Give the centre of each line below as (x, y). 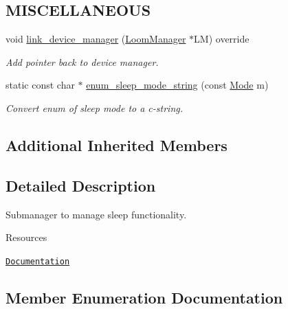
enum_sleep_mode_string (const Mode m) (177, 85)
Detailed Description (81, 185)
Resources (26, 237)
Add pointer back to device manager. (82, 61)
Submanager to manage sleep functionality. (96, 214)
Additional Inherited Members (117, 145)
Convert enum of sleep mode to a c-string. (95, 107)
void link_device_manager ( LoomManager (96, 39)
